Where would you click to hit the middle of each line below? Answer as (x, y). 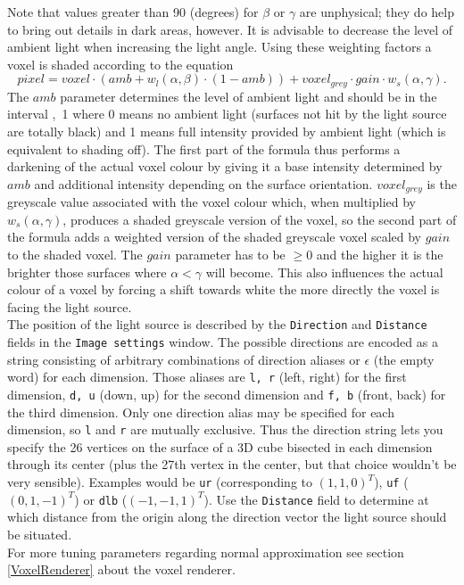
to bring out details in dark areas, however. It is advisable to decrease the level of (230, 29)
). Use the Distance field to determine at (316, 499)
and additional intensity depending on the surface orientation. (203, 183)
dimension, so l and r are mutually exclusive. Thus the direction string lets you (225, 429)
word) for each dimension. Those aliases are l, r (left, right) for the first (207, 377)
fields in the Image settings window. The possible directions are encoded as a (223, 342)
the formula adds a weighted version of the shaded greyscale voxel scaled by (215, 237)
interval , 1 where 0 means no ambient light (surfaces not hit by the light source (227, 114)
